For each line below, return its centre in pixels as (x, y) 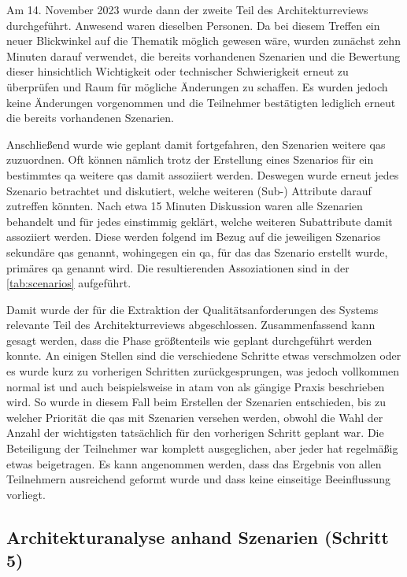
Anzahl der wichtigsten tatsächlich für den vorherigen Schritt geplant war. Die (195, 433)
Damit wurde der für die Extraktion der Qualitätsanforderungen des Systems (192, 309)
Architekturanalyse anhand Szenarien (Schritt (198, 536)
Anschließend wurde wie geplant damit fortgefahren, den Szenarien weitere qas (196, 144)
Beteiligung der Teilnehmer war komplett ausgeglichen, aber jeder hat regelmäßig (202, 448)
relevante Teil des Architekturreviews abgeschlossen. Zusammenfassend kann (191, 325)
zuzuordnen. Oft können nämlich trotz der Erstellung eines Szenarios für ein (190, 159)
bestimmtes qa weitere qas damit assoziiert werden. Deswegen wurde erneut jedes (203, 174)
